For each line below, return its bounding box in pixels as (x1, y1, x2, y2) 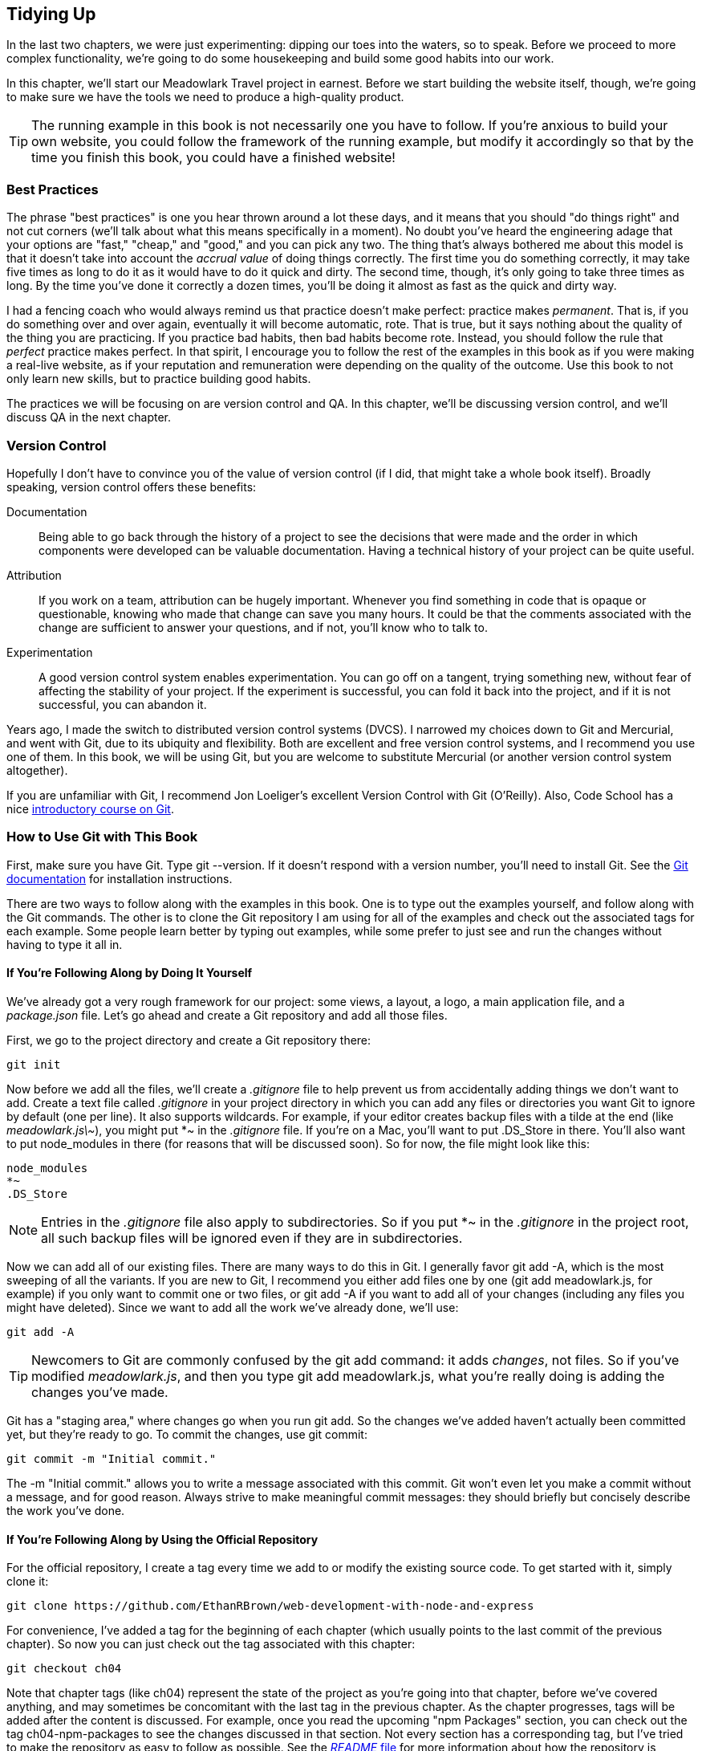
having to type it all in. (6, 937, 123, 951)
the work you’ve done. (6, 1503, 125, 1517)
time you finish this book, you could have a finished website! (31, 149, 396, 166)
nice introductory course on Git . (6, 801, 174, 816)
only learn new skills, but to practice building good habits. (6, 372, 311, 386)
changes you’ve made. (31, 1383, 168, 1400)
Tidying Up (6, 4, 96, 24)
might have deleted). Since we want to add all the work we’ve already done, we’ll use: (6, 1300, 459, 1314)
